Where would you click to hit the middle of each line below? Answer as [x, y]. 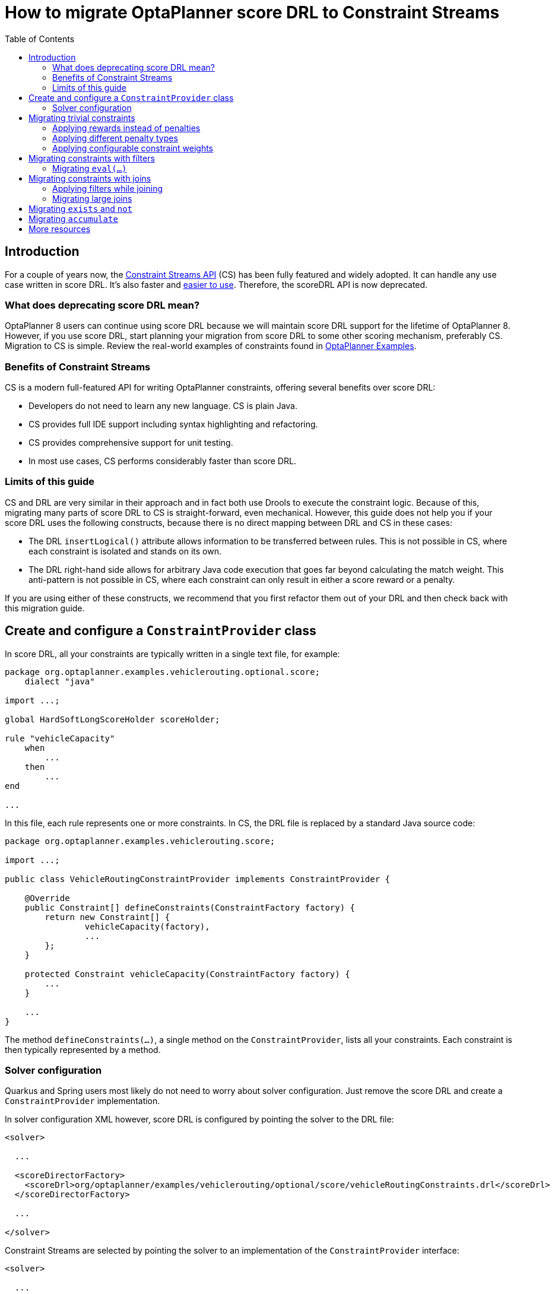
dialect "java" [60, 681]
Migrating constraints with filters [92, 158]
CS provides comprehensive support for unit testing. [131, 443]
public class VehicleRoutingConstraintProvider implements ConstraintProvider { [198, 879]
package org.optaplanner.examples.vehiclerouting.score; [140, 841]
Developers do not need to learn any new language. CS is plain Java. [163, 406]
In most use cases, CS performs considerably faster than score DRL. [162, 461]
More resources [60, 229]
